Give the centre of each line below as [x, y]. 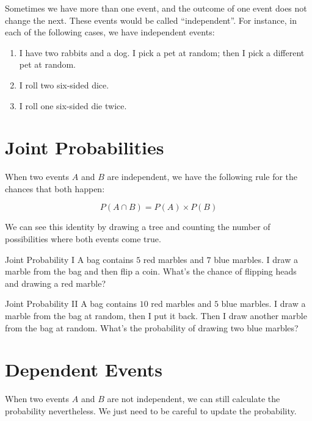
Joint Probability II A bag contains [71, 304]
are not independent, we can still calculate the [194, 399]
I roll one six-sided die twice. [73, 105]
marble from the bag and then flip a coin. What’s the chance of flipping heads [151, 271]
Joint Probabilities [85, 147]
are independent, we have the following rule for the [202, 177]
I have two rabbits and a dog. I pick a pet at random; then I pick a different [162, 52]
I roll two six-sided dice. [64, 85]
